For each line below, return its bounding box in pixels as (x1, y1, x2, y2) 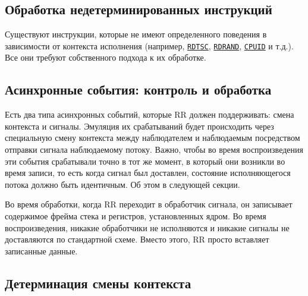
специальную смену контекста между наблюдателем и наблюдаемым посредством (5, 131, 300, 144)
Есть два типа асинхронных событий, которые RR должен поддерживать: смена (5, 108, 294, 121)
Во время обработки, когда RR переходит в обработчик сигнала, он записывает (5, 198, 293, 210)
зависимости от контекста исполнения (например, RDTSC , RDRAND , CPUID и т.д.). (5, 39, 294, 52)
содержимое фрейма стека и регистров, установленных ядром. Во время (5, 210, 266, 222)
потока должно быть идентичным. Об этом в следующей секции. (5, 178, 240, 190)
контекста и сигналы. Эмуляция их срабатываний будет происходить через (5, 119, 274, 132)
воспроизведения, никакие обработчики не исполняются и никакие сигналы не (5, 221, 290, 234)
